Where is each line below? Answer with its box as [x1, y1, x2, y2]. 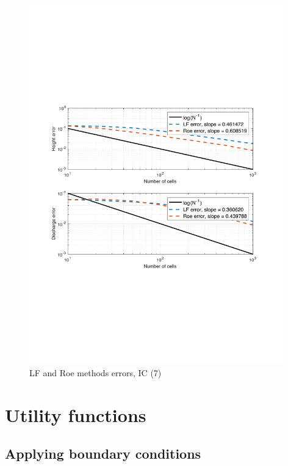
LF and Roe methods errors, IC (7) [29, 366, 162, 379]
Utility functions [5, 402, 146, 427]
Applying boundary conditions [5, 444, 201, 463]
